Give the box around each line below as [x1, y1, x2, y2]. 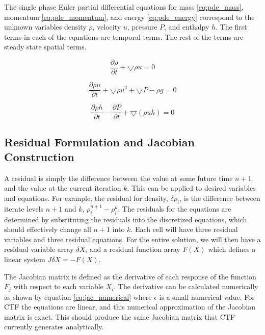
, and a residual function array [85, 244, 180, 254]
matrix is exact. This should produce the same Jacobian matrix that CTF [4, 311, 235, 322]
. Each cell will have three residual [130, 224, 238, 235]
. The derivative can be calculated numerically [114, 281, 258, 292]
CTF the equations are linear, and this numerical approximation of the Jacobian [4, 301, 256, 312]
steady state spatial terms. [4, 41, 87, 52]
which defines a [208, 244, 256, 254]
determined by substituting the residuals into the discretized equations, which [4, 214, 247, 224]
